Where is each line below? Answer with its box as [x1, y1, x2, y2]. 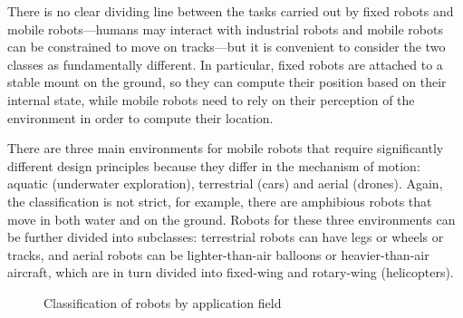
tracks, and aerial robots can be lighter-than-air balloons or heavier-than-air [7, 245, 429, 264]
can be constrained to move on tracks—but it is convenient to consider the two [7, 37, 446, 56]
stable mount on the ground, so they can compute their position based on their [7, 72, 447, 92]
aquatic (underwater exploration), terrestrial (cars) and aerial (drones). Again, [7, 174, 443, 193]
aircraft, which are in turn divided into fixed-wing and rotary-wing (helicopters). [7, 263, 454, 282]
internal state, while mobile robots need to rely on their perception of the [7, 90, 415, 109]
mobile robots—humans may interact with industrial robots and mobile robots [7, 19, 443, 38]
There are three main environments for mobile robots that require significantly [7, 139, 444, 158]
